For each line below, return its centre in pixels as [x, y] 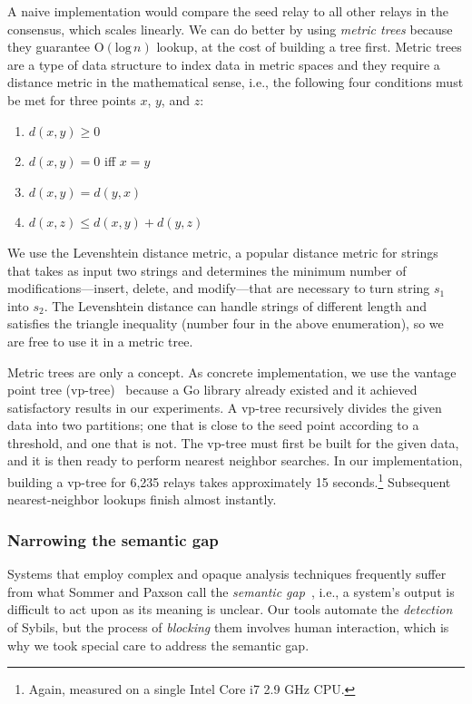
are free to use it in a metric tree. [100, 341]
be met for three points [72, 99]
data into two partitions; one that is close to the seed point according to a [213, 425]
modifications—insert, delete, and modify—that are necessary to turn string [219, 288]
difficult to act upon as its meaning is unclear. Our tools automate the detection [230, 609]
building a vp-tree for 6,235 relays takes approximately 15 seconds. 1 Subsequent [229, 480]
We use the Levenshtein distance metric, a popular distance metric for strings [223, 252]
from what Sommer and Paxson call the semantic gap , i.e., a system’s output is [231, 591]
